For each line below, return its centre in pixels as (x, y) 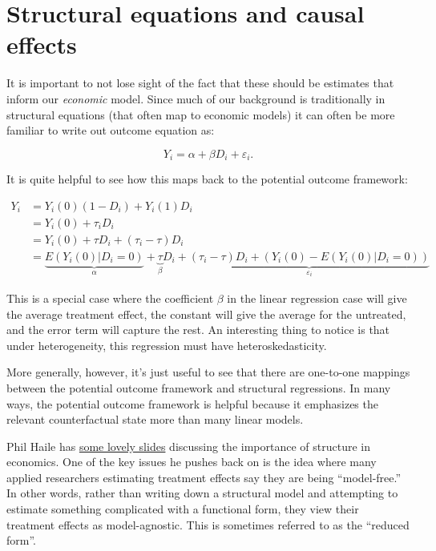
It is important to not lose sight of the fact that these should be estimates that (200, 83)
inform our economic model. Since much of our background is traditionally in (196, 98)
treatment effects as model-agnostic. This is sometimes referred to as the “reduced (208, 524)
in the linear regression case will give (317, 298)
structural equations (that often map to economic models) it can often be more (201, 114)
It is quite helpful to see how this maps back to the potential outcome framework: (207, 179)
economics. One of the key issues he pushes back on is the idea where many (192, 462)
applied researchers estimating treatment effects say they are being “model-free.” (204, 477)
